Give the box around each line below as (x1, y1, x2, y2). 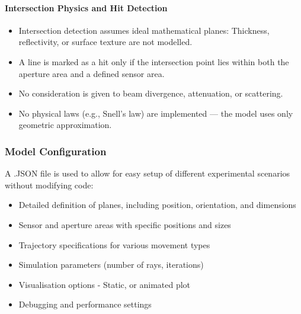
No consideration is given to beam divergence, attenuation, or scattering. (18, 87, 283, 100)
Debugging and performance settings (18, 298, 152, 310)
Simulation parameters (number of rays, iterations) (18, 258, 204, 271)
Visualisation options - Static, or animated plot (18, 278, 191, 290)
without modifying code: (5, 178, 94, 191)
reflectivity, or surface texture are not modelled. (18, 36, 193, 48)
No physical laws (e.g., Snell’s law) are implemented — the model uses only (18, 107, 293, 119)
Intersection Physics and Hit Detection (5, 1, 168, 14)
